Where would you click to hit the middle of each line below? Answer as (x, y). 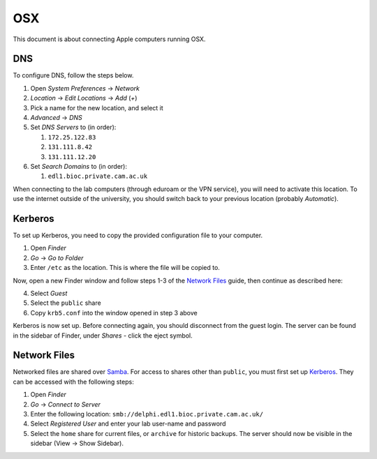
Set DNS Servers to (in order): (73, 127)
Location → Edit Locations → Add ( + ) (84, 98)
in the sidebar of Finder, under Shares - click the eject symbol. (103, 336)
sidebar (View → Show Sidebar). (77, 444)
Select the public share (66, 303)
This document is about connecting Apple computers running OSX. (109, 39)
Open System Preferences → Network (85, 88)
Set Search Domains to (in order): (79, 166)
